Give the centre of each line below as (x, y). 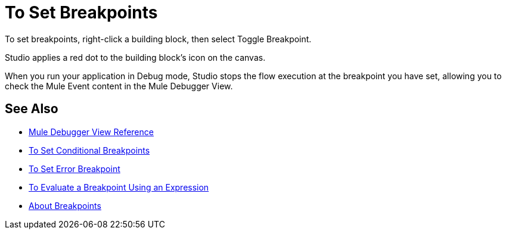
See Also (32, 109)
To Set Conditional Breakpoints (89, 150)
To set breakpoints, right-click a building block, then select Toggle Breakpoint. (158, 39)
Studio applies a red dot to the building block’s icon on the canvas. (135, 57)
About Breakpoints (65, 205)
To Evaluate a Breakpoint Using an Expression (119, 187)
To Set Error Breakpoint (74, 169)
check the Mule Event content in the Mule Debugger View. (119, 86)
